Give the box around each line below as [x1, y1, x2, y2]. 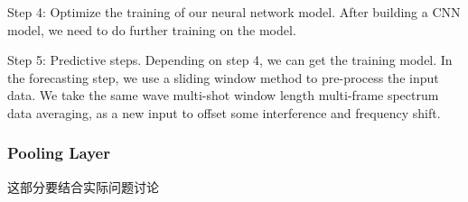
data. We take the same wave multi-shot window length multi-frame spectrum [7, 86, 439, 105]
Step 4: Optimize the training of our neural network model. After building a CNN [7, 3, 461, 21]
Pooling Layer [7, 142, 110, 164]
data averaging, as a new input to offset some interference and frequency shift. [7, 103, 441, 122]
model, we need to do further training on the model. [7, 20, 296, 39]
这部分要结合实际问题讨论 [7, 177, 159, 196]
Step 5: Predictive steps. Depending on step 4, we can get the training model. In [7, 50, 453, 69]
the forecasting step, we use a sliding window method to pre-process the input [7, 68, 439, 87]
